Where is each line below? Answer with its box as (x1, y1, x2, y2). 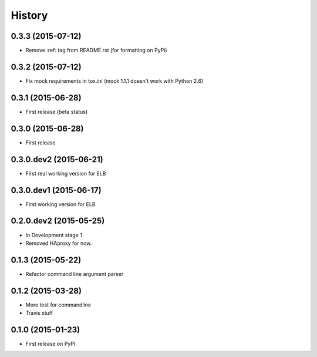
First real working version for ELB (25, 170, 106, 177)
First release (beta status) (25, 108, 88, 115)
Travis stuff (25, 309, 53, 316)
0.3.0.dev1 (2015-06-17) (11, 185, 102, 195)
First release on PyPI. (25, 341, 77, 347)
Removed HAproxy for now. (25, 240, 92, 247)
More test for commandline (25, 301, 91, 308)
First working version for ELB (25, 200, 96, 208)
